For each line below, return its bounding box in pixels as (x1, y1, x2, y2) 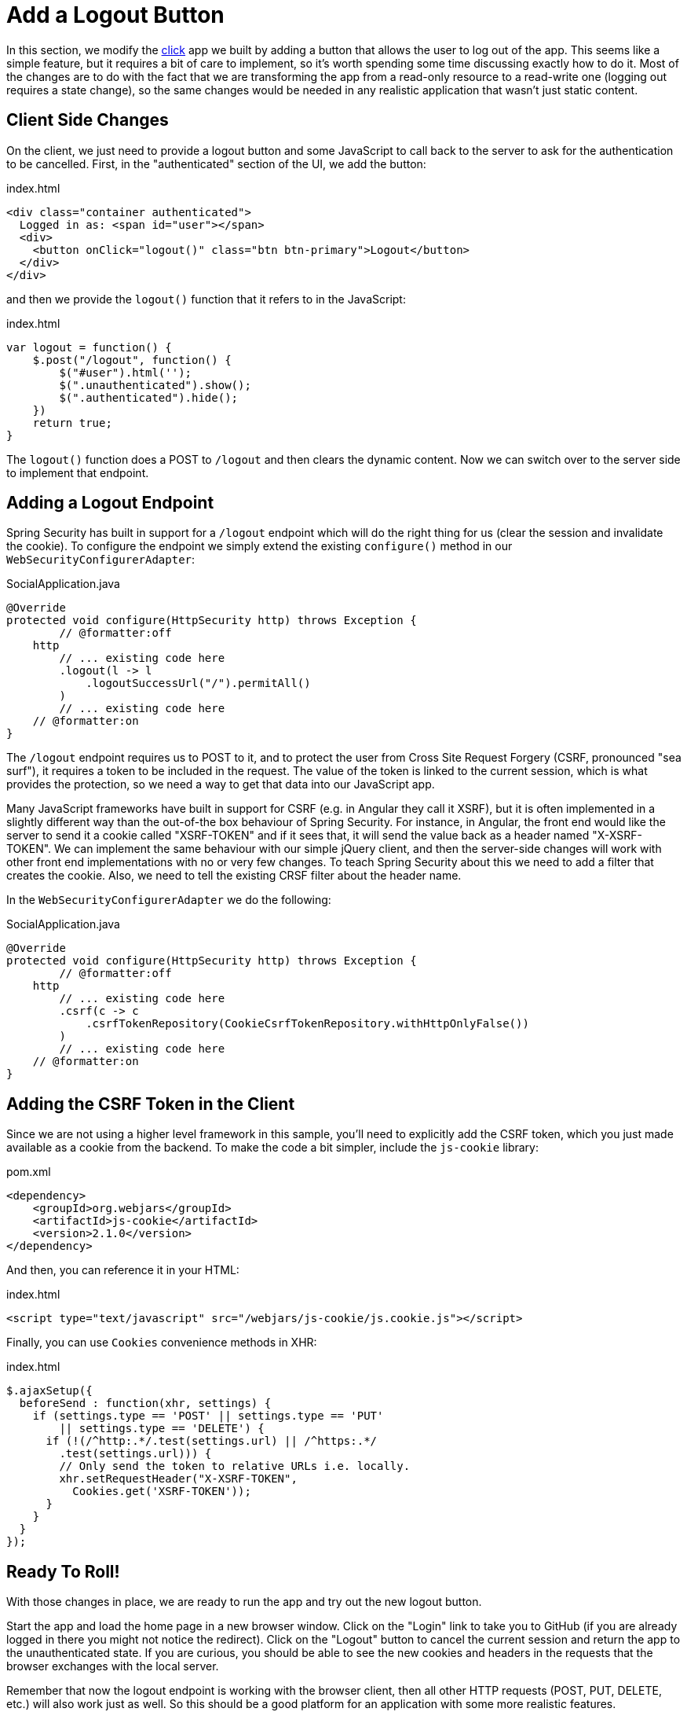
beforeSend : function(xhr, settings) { (19, 1397, 272, 1410)
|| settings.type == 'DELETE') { (59, 1422, 265, 1435)
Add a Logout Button (6, 2, 225, 28)
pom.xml (6, 1165, 51, 1179)
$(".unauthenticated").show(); (59, 378, 251, 391)
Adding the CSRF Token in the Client (6, 1093, 295, 1114)
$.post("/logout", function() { (32, 353, 232, 366)
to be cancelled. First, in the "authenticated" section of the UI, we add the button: (6, 156, 426, 171)
